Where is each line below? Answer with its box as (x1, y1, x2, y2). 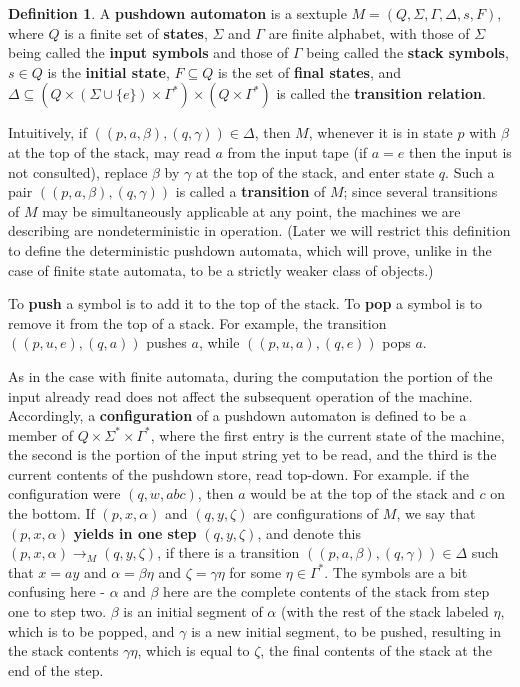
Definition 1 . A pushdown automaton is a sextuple (8, 3, 347, 23)
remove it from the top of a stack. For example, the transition (8, 312, 387, 333)
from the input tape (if (227, 141, 368, 162)
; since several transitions (343, 181, 498, 202)
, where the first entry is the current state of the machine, (150, 424, 505, 445)
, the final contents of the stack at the (260, 640, 492, 661)
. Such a (445, 161, 495, 182)
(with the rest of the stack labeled (280, 601, 489, 622)
